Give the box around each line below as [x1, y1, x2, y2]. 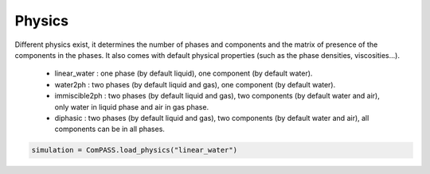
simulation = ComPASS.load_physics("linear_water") [31, 145, 238, 155]
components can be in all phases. [54, 124, 165, 134]
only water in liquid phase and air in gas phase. [54, 102, 209, 111]
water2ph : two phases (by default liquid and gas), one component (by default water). [54, 79, 336, 89]
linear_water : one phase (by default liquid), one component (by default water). [54, 68, 313, 79]
